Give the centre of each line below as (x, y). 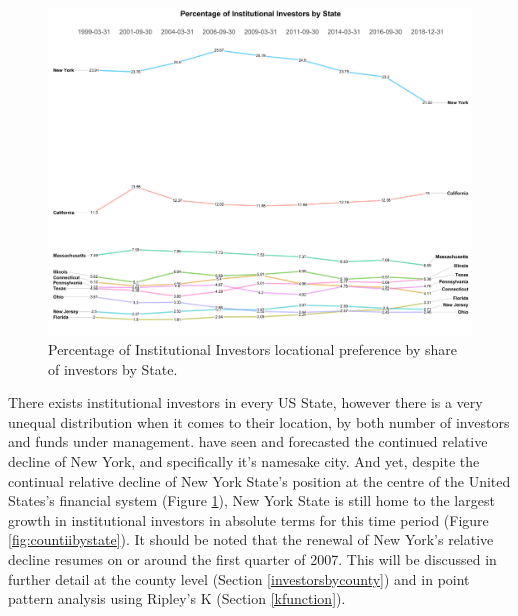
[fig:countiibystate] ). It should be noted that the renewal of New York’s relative (251, 539)
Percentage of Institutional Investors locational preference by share (253, 349)
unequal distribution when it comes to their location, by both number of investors (259, 421)
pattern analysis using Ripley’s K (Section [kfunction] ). (177, 598)
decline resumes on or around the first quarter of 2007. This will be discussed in (252, 559)
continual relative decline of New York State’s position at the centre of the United (259, 480)
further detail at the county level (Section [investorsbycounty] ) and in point (239, 578)
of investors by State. (113, 368)
